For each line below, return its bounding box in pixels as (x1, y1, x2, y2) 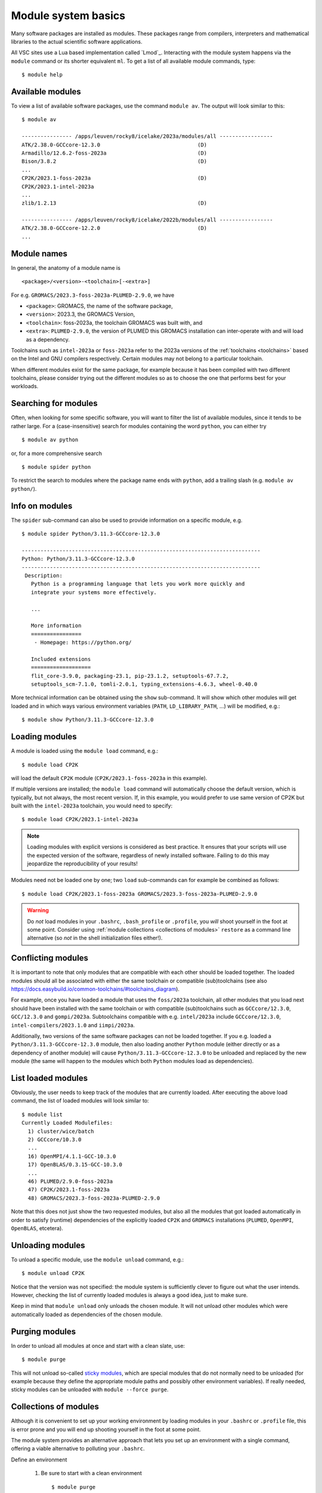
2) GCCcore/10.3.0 (27, 1136, 82, 1143)
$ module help (21, 72, 63, 78)
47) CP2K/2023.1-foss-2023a (27, 1186, 110, 1193)
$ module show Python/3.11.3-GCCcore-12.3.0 (21, 717, 154, 723)
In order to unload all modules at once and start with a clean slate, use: (11, 1342, 185, 1349)
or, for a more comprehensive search (11, 450, 103, 457)
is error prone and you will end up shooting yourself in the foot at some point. (11, 1426, 201, 1433)
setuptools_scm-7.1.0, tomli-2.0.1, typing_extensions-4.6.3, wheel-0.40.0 (30, 681, 258, 688)
